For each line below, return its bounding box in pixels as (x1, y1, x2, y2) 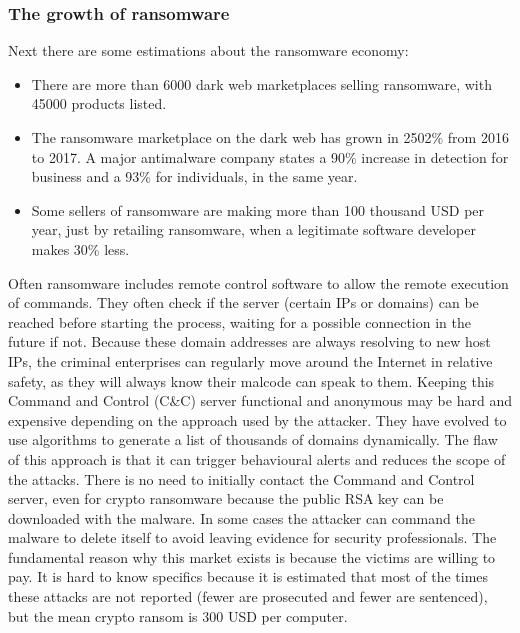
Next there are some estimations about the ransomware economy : (8, 40, 409, 61)
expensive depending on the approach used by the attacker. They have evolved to (8, 409, 507, 430)
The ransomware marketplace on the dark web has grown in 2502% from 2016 (31, 127, 509, 147)
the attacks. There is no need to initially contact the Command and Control (8, 468, 475, 489)
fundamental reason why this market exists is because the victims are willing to (8, 546, 496, 567)
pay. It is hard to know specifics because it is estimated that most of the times (8, 566, 489, 587)
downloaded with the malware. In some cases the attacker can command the (8, 507, 475, 528)
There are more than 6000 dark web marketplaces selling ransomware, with (31, 73, 492, 94)
